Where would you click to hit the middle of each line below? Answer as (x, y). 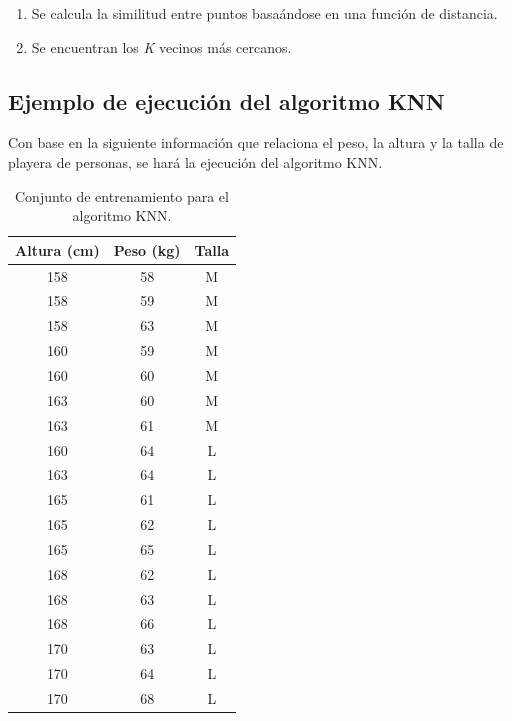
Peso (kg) (147, 249)
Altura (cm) (57, 249)
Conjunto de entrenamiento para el (122, 195)
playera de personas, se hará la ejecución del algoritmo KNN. (195, 161)
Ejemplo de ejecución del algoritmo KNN (226, 100)
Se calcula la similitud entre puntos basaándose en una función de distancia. (264, 13)
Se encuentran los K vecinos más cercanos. (161, 46)
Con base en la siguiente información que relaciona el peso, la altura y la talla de (256, 142)
